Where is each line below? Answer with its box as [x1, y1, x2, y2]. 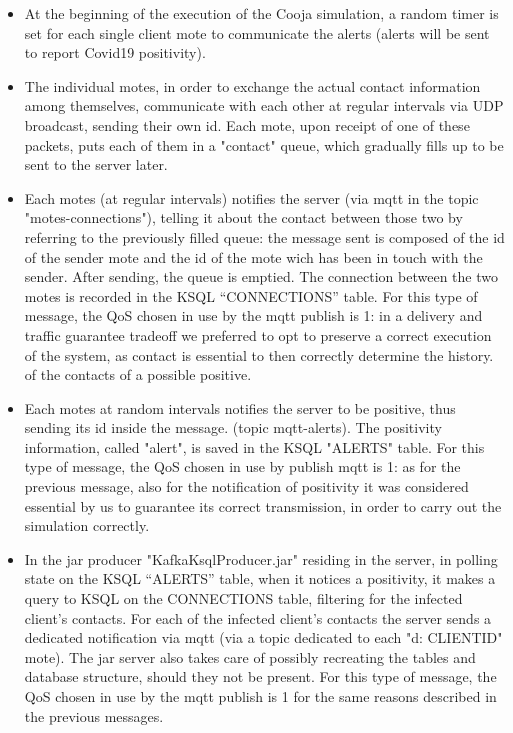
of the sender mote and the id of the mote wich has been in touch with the [24, 246, 483, 267]
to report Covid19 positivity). [24, 42, 206, 63]
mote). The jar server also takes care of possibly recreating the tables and [24, 646, 476, 667]
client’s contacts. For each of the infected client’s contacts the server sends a [24, 607, 492, 628]
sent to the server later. [24, 154, 168, 175]
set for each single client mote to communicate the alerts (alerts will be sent [24, 22, 490, 43]
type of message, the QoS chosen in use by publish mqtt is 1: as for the [24, 456, 461, 477]
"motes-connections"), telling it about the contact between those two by [24, 207, 463, 228]
